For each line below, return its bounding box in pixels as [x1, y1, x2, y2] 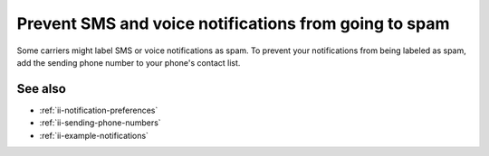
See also [16, 81, 67, 96]
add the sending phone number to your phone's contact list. [16, 57, 241, 68]
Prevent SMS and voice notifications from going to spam [16, 14, 450, 33]
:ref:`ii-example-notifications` [39, 130, 149, 141]
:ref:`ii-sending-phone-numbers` [39, 117, 162, 128]
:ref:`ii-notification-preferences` [39, 105, 158, 115]
